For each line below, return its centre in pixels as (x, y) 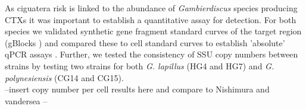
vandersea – (26, 100)
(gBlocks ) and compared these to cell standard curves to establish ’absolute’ (145, 42)
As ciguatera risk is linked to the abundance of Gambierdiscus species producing (151, 8)
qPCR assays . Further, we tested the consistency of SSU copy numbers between (152, 54)
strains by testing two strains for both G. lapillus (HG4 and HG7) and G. (140, 65)
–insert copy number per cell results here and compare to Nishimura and (137, 89)
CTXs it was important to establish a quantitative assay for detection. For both (151, 19)
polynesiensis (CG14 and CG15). (64, 77)
